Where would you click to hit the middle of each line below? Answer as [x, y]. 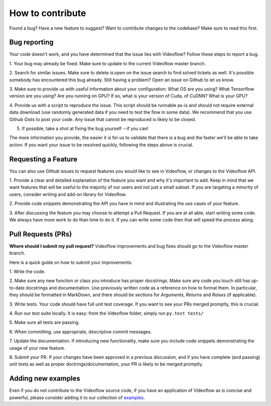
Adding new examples [45, 379]
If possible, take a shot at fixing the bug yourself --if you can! [85, 128]
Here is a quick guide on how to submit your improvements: [71, 262]
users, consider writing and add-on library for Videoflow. [68, 194]
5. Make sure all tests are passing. [44, 322]
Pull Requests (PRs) [41, 234]
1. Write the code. [27, 272]
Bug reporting [31, 42]
